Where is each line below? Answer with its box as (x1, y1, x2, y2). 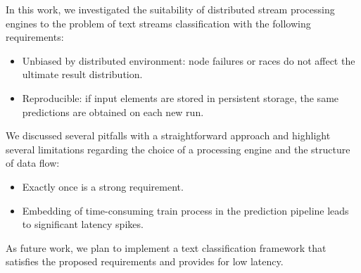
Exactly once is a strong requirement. (22, 179, 184, 193)
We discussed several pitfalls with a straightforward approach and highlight (6, 128, 331, 143)
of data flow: (6, 155, 60, 170)
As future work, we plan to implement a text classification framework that (6, 240, 327, 255)
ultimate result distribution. (22, 67, 143, 82)
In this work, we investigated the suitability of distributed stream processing (6, 2, 335, 16)
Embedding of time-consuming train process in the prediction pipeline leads (22, 203, 349, 217)
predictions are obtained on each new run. (22, 104, 204, 119)
